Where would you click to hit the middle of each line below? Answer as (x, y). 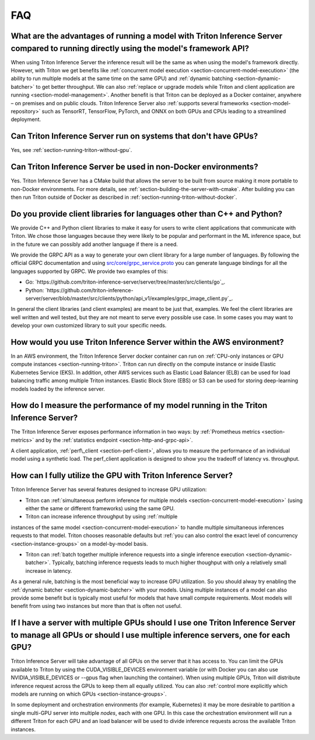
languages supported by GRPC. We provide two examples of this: (90, 271)
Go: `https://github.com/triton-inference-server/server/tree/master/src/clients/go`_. (125, 282)
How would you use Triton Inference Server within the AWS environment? (147, 342)
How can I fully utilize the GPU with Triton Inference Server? (122, 476)
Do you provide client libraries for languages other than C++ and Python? (147, 214)
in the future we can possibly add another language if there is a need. (94, 244)
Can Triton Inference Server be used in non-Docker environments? (134, 167)
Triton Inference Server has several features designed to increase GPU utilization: (109, 490)
